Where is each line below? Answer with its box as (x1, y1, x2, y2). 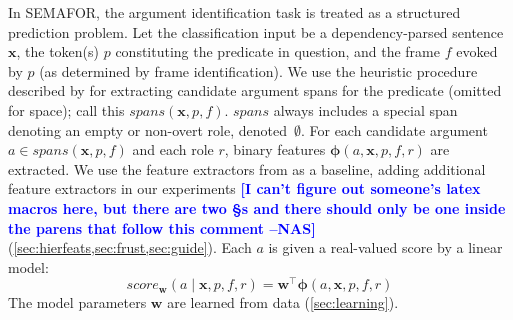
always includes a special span (273, 99, 458, 120)
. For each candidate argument (300, 119, 488, 140)
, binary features (224, 139, 326, 160)
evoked (456, 41, 498, 62)
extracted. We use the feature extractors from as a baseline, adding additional (8, 158, 486, 179)
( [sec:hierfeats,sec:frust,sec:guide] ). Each (8, 237, 252, 258)
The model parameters (8, 292, 147, 313)
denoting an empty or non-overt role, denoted (8, 119, 287, 140)
